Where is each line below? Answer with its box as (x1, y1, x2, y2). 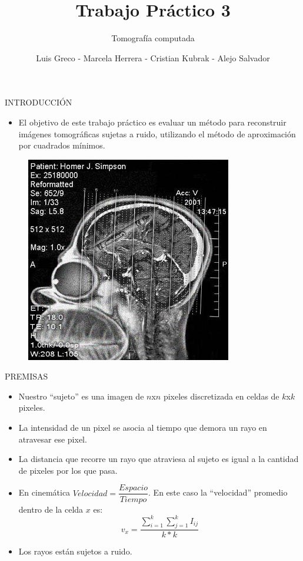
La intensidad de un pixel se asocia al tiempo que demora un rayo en (18, 421, 267, 434)
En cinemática (18, 486, 71, 499)
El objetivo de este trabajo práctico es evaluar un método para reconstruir (18, 115, 287, 128)
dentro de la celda (18, 503, 84, 515)
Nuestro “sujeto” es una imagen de (18, 390, 144, 402)
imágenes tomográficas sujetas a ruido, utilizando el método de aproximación (18, 127, 296, 140)
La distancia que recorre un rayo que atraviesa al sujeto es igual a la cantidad (18, 453, 299, 465)
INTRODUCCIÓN (5, 96, 72, 108)
